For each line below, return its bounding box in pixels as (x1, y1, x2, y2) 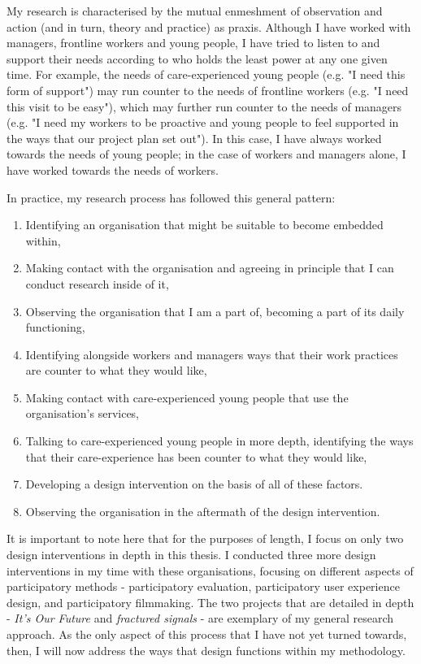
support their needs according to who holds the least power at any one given (7, 50, 388, 67)
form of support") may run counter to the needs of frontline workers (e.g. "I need (7, 81, 409, 98)
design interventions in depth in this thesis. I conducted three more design (7, 546, 376, 563)
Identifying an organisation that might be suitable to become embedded (25, 216, 384, 233)
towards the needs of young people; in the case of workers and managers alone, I (7, 145, 406, 163)
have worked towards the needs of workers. (7, 161, 219, 178)
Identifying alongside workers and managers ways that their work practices (25, 345, 398, 362)
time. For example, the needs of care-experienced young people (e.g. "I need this (7, 66, 406, 83)
